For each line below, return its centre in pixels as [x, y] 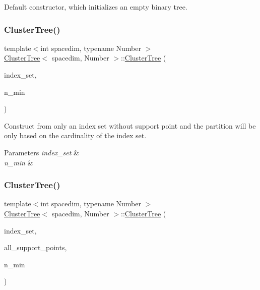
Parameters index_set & [42, 152]
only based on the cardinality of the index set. [75, 135]
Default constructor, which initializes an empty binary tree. [96, 7]
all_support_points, [36, 247]
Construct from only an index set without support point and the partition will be [130, 125]
